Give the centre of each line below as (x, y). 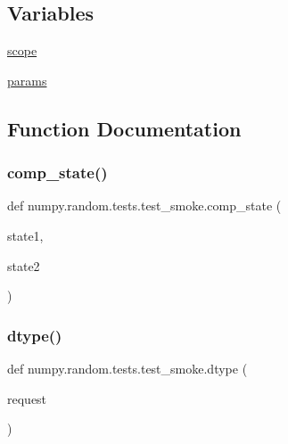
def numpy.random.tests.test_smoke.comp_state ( (144, 206)
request (27, 398)
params (27, 80)
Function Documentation (124, 128)
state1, (25, 235)
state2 (24, 265)
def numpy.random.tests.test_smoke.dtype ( (128, 368)
